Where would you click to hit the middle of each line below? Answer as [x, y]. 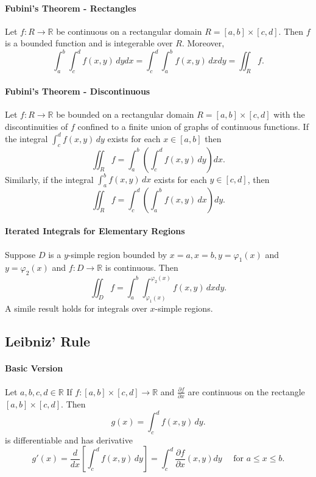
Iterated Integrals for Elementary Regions [95, 231]
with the [289, 114]
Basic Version [34, 368]
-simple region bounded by [118, 254]
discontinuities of [37, 126]
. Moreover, [203, 43]
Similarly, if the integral [49, 179]
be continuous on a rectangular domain [129, 31]
